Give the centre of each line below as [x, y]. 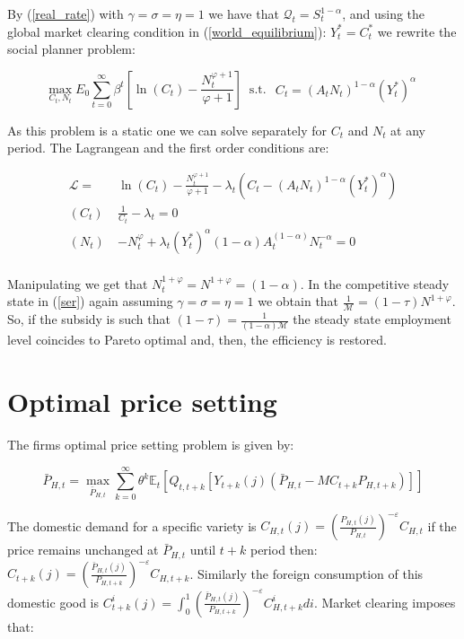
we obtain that [298, 301]
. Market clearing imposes [385, 602]
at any [408, 130]
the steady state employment [372, 319]
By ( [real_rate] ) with [66, 13]
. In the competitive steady [375, 283]
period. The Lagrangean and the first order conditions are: [168, 148]
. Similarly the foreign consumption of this [306, 573]
